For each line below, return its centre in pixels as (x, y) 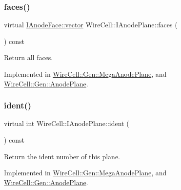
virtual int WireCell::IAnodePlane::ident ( (67, 123)
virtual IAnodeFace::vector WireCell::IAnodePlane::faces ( (91, 25)
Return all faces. (29, 57)
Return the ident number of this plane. (62, 156)
